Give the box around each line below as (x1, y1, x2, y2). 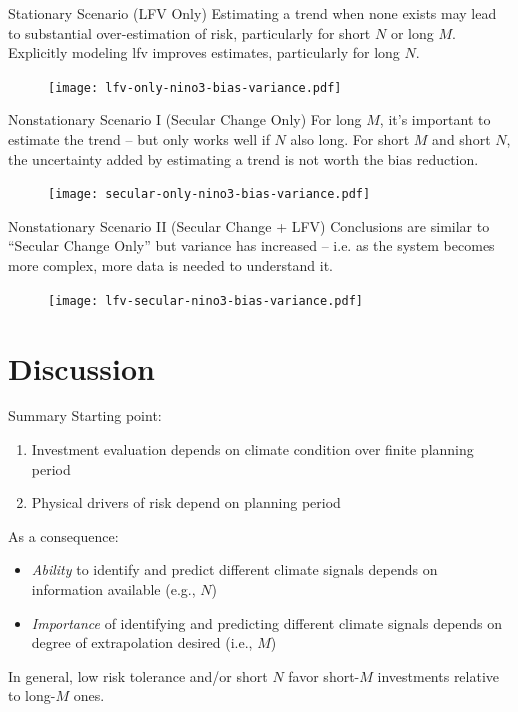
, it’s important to (379, 109, 491, 130)
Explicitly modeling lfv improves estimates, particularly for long (8, 42, 400, 63)
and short (432, 129, 491, 150)
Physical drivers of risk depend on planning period (31, 492, 341, 513)
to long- (8, 685, 56, 706)
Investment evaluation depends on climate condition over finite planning (31, 439, 474, 460)
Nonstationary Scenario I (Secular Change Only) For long (8, 109, 362, 130)
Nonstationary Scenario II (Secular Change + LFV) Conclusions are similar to (8, 215, 490, 236)
